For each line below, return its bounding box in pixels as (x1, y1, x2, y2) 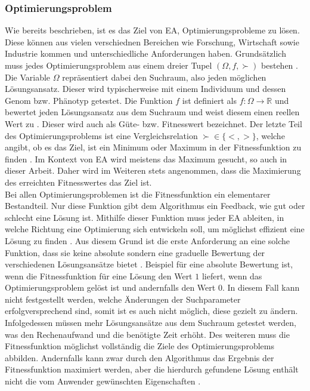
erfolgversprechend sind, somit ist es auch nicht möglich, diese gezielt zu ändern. (5, 304, 298, 317)
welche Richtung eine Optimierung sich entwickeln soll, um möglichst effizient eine (5, 223, 305, 235)
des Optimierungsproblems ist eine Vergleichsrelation (5, 129, 198, 141)
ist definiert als (182, 94, 237, 106)
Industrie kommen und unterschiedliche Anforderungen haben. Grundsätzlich (5, 47, 286, 60)
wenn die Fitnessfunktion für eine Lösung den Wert (5, 269, 193, 282)
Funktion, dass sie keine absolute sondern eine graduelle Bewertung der (5, 246, 265, 258)
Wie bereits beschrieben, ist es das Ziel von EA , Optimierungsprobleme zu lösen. (5, 24, 300, 36)
